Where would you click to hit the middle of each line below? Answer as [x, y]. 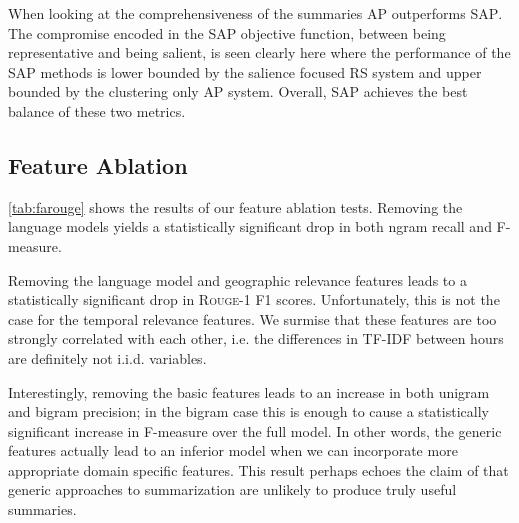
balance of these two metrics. [97, 110]
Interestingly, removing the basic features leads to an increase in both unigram [249, 391]
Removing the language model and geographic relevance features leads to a [237, 279]
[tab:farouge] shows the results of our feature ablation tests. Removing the [235, 206]
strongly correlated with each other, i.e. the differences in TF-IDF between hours [256, 338]
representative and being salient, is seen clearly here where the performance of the [259, 52]
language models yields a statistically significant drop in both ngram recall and [250, 226]
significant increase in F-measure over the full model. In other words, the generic [255, 430]
